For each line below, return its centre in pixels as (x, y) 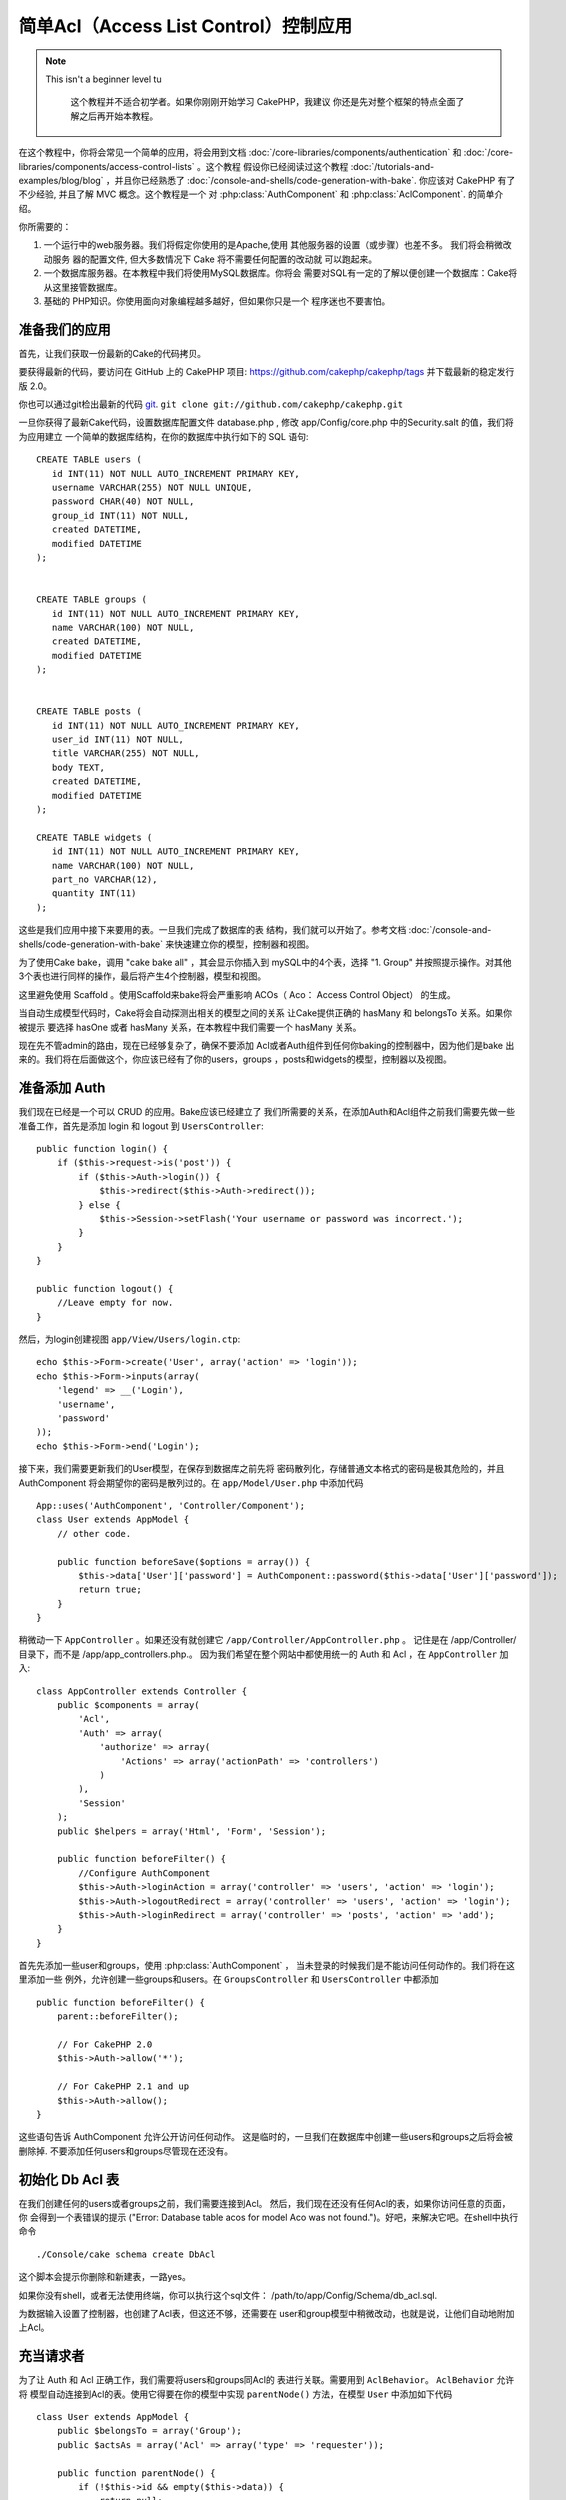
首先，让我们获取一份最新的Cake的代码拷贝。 (112, 353)
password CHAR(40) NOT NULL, (123, 501)
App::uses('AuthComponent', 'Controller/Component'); (170, 1505)
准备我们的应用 (64, 329)
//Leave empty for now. (115, 1303)
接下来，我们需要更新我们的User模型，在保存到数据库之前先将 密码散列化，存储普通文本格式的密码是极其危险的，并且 (261, 1469)
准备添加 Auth (62, 1088)
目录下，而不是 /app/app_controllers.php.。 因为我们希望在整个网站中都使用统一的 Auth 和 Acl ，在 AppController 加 (263, 1654)
